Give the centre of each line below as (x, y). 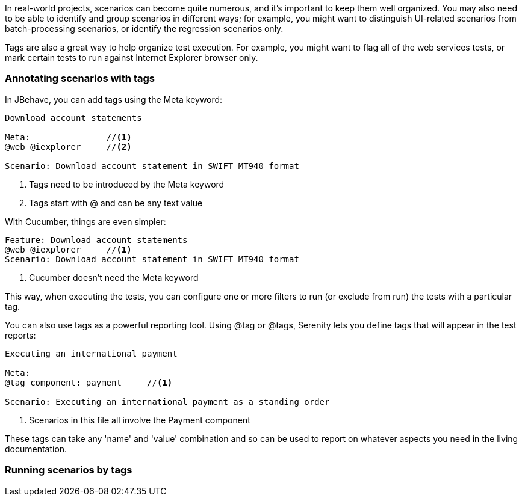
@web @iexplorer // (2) (68, 146)
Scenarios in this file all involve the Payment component (140, 420)
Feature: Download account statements (96, 240)
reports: (20, 335)
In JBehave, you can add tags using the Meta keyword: (114, 99)
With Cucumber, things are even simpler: (85, 221)
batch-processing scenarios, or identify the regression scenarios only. (144, 29)
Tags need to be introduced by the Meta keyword (127, 184)
